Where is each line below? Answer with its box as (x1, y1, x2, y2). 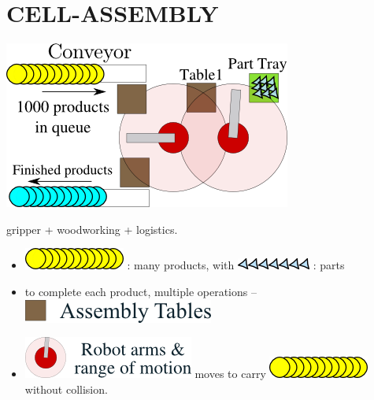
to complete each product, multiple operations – (24, 283, 257, 299)
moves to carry (194, 365, 266, 382)
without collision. (24, 380, 108, 397)
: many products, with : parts (127, 257, 345, 273)
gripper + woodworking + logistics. (6, 220, 178, 237)
